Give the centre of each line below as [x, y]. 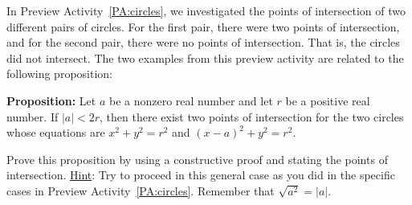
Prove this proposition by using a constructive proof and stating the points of [197, 159]
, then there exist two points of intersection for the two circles [252, 116]
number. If [33, 116]
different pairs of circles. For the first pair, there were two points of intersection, [203, 26]
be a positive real [328, 100]
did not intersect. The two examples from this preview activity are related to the [205, 57]
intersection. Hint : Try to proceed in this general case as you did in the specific [201, 175]
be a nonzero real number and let [191, 100]
